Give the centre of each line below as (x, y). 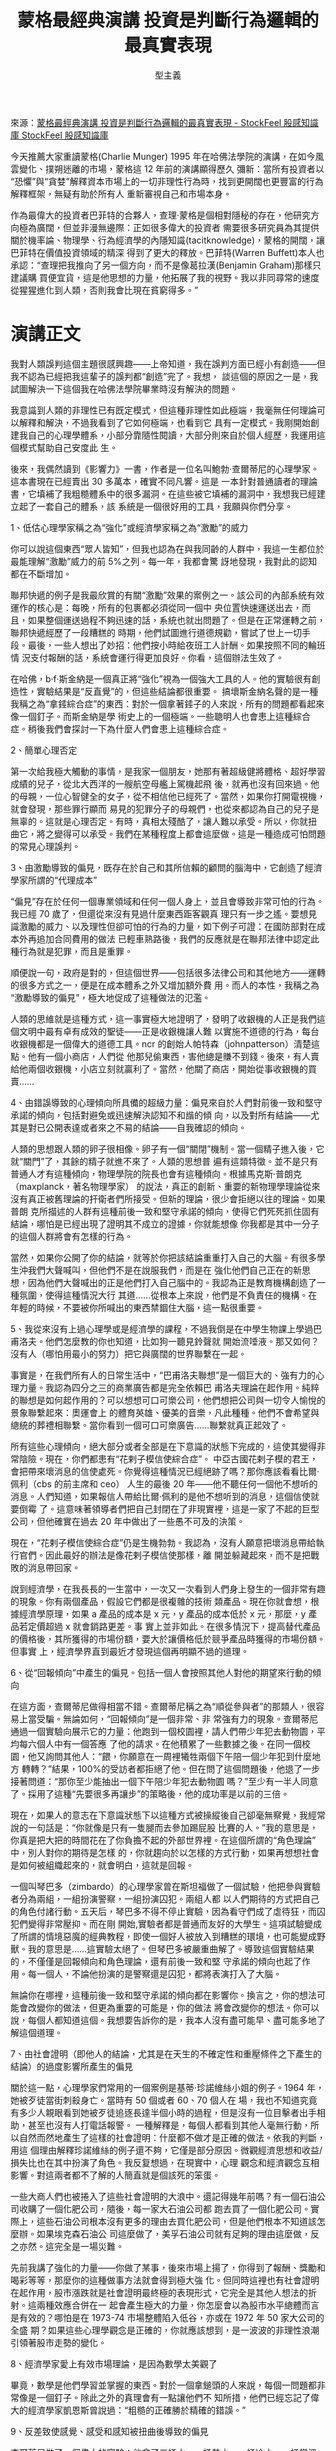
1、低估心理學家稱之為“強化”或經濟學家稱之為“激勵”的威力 (129, 527)
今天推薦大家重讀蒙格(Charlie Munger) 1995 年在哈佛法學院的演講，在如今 (163, 156)
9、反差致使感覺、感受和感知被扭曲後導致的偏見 (109, 2431)
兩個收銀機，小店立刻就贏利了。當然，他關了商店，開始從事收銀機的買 (172, 1068)
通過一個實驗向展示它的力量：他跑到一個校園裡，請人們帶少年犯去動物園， (163, 1731)
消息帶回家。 (54, 1567)
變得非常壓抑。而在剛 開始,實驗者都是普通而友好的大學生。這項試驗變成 (174, 1923)
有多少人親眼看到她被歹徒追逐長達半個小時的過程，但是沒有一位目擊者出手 (163, 2112)
